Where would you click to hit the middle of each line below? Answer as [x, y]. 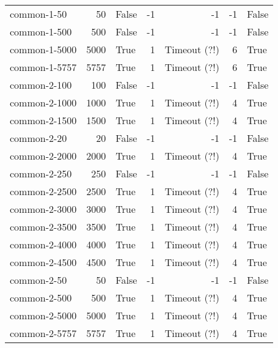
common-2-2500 [43, 191]
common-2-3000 [43, 209]
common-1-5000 [43, 49]
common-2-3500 [43, 227]
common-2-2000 [43, 156]
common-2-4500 [43, 262]
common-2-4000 [43, 244]
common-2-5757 [43, 333]
